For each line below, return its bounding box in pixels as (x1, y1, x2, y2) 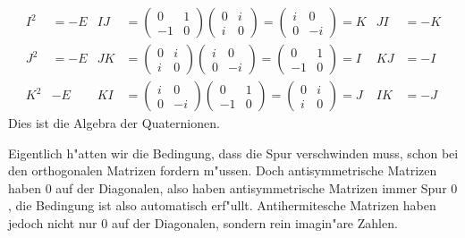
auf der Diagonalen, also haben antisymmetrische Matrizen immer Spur (55, 178, 447, 197)
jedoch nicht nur (8, 214, 97, 233)
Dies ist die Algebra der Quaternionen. (8, 114, 220, 132)
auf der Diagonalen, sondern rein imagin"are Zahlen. (111, 214, 398, 233)
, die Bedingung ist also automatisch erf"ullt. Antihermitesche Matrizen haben (8, 196, 436, 215)
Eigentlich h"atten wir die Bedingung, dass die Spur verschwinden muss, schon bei (8, 143, 459, 162)
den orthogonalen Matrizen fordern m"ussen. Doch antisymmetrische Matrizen (8, 161, 437, 180)
